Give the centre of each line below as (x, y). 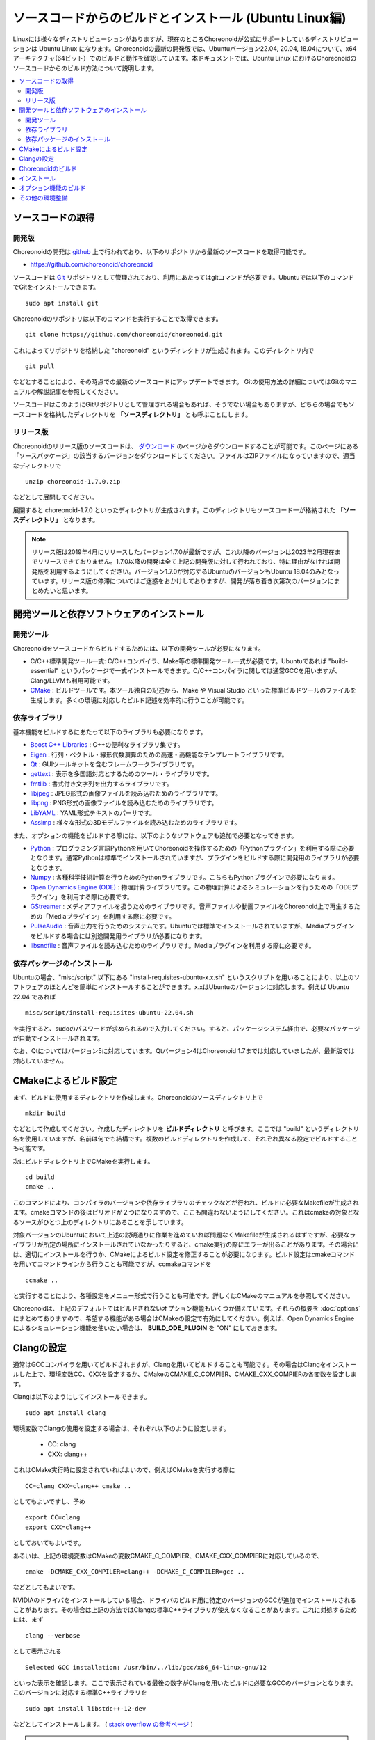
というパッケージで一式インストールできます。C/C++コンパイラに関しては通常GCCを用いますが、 (201, 671)
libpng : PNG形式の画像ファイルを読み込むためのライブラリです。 (124, 803)
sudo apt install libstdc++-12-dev (86, 1708)
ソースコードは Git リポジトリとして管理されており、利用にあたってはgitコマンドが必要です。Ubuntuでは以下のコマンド (184, 277)
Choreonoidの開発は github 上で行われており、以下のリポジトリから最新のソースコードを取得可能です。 (161, 251)
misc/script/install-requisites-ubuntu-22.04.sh (109, 1013)
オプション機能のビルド (52, 188)
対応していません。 (40, 1061)
